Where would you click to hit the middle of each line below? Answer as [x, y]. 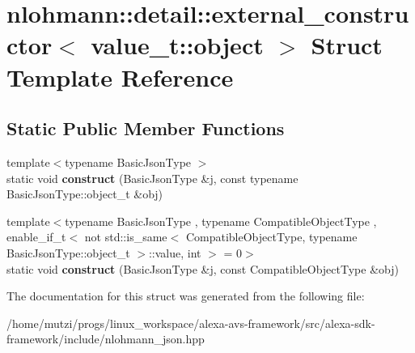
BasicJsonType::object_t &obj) [85, 194]
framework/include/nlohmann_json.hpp [106, 339]
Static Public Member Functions [146, 128]
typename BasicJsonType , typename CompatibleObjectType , [221, 221]
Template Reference [120, 77]
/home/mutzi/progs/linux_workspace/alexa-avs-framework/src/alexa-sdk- [191, 323]
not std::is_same [126, 237]
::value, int [175, 252]
